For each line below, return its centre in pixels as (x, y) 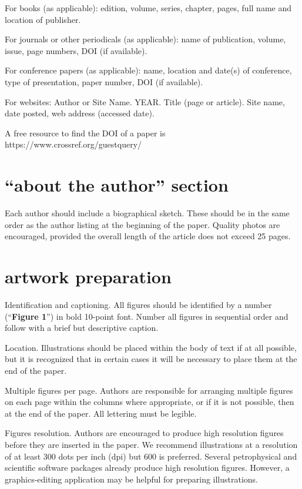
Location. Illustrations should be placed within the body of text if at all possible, (151, 347)
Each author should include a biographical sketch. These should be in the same (147, 213)
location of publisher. (43, 19)
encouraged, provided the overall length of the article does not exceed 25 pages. (148, 236)
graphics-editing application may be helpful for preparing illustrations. (132, 479)
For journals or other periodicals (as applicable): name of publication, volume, (145, 39)
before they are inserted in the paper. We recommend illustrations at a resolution (151, 444)
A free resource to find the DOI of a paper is (85, 133)
